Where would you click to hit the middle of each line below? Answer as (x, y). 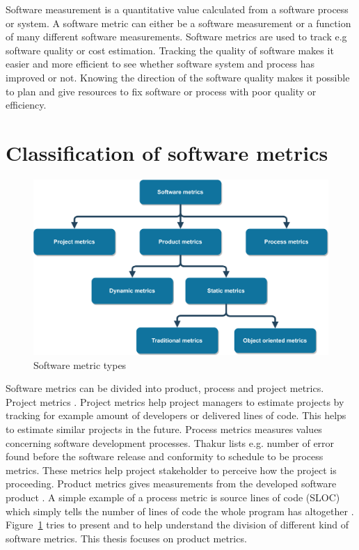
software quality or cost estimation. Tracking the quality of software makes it (170, 50)
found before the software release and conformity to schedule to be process (165, 456)
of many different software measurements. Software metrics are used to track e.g (176, 37)
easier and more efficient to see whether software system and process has (160, 64)
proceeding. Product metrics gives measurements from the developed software (171, 484)
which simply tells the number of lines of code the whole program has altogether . (180, 511)
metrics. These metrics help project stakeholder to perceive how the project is (171, 470)
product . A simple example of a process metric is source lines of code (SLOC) (173, 497)
